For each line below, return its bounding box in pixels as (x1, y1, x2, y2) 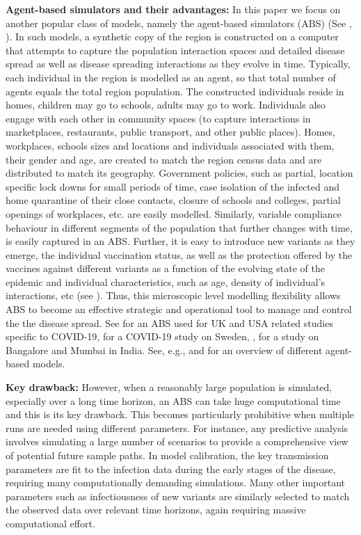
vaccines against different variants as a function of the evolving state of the (6, 261, 325, 276)
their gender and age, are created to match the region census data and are (6, 152, 322, 166)
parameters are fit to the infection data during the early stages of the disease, (6, 461, 336, 476)
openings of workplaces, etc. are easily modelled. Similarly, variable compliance (6, 206, 342, 221)
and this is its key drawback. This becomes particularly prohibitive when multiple (6, 407, 355, 422)
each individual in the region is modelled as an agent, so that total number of (6, 70, 336, 84)
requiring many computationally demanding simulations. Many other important (6, 475, 346, 490)
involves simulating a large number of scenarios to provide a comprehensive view (6, 434, 348, 449)
